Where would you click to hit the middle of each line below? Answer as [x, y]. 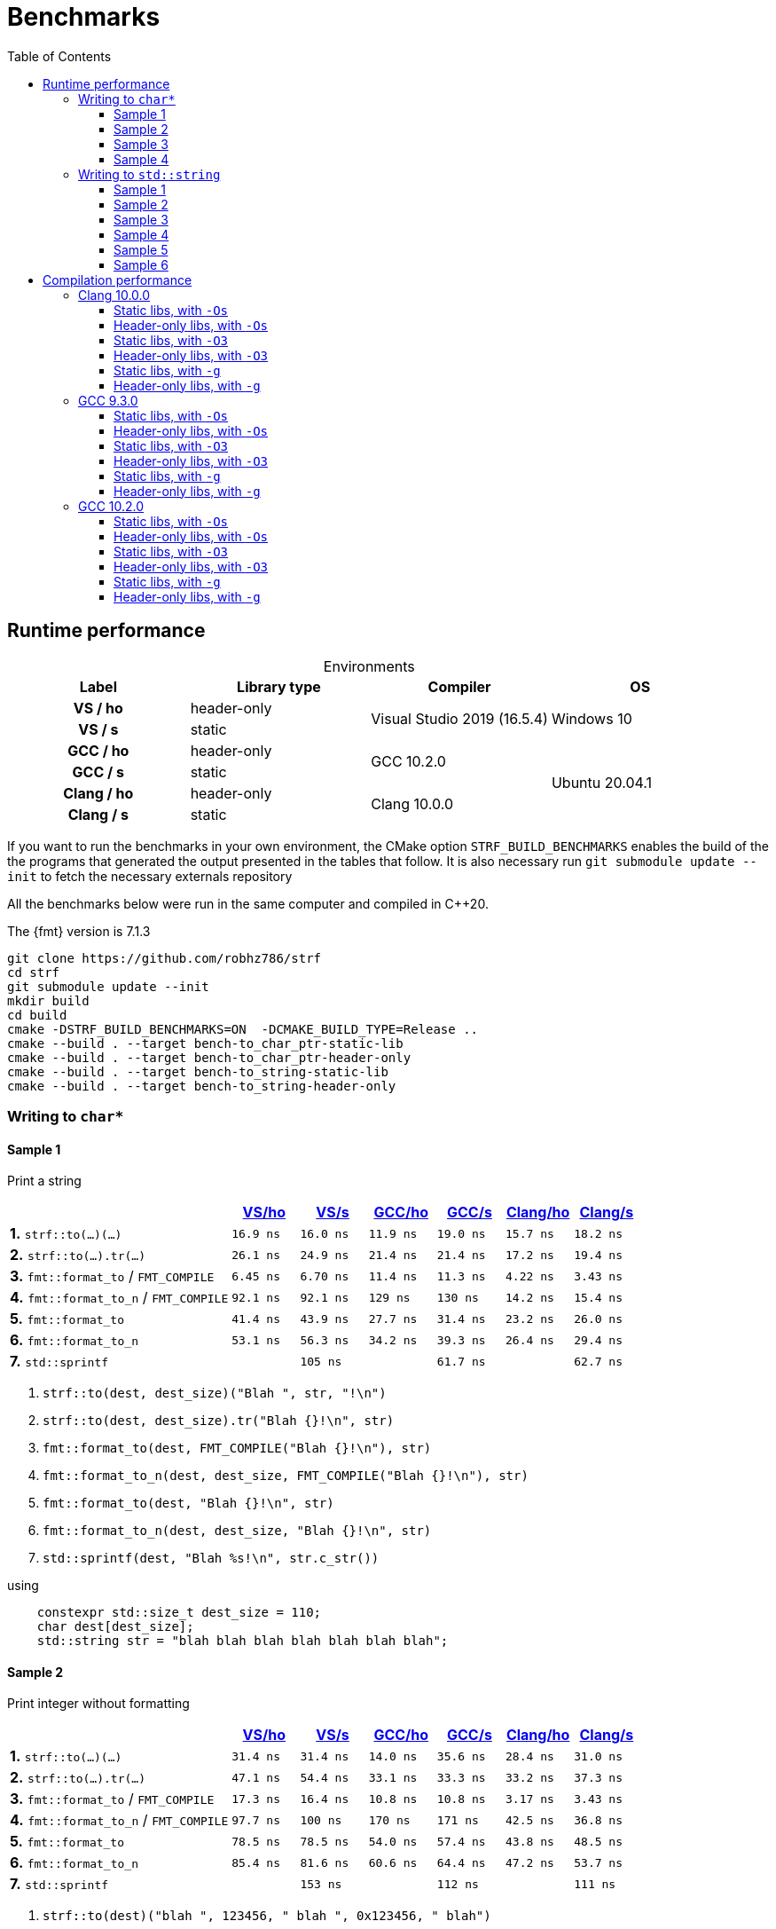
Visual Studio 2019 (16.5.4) [459, 718]
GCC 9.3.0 [108, 400]
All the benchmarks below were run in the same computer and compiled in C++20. [248, 903]
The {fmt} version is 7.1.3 [79, 931]
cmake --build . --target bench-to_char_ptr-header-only [209, 1057]
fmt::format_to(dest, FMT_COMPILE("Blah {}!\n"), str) [237, 1449]
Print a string [44, 1181]
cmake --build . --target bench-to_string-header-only [202, 1086]
